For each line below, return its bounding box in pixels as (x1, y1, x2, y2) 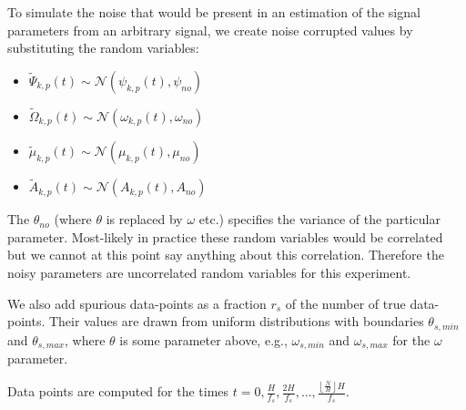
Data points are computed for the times (7, 382, 229, 400)
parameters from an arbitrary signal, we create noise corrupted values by (7, 20, 413, 39)
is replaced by (106, 210, 183, 229)
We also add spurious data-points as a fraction (7, 293, 267, 313)
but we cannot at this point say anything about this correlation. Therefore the (7, 245, 444, 264)
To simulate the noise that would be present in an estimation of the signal (7, 3, 420, 21)
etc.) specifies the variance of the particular (198, 210, 441, 229)
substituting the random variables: (7, 38, 199, 57)
